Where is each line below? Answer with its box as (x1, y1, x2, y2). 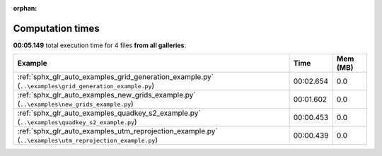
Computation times (13, 22, 100, 35)
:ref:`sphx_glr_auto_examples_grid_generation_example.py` (17, 72, 214, 82)
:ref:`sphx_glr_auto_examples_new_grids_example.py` (17, 90, 196, 100)
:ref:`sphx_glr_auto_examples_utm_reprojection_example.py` (17, 126, 219, 136)
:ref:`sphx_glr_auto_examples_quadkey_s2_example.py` (17, 108, 201, 118)
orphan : (13, 4, 37, 12)
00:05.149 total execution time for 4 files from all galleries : (13, 41, 187, 49)
